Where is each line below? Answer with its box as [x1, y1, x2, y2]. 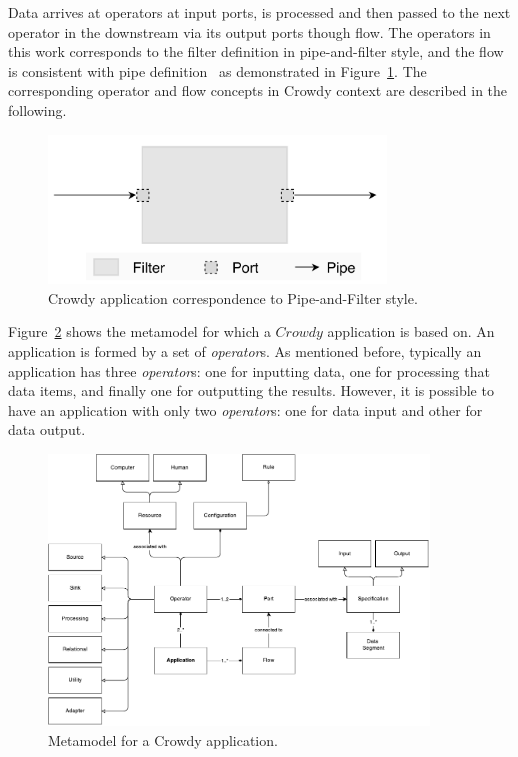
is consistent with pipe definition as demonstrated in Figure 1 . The [8, 60, 427, 81]
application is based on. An [327, 321, 495, 342]
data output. [8, 419, 86, 440]
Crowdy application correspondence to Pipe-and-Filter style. [48, 287, 418, 308]
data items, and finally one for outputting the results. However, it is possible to [8, 380, 494, 401]
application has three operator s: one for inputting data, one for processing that [8, 360, 490, 381]
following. [8, 99, 67, 120]
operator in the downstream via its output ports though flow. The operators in [8, 21, 491, 42]
